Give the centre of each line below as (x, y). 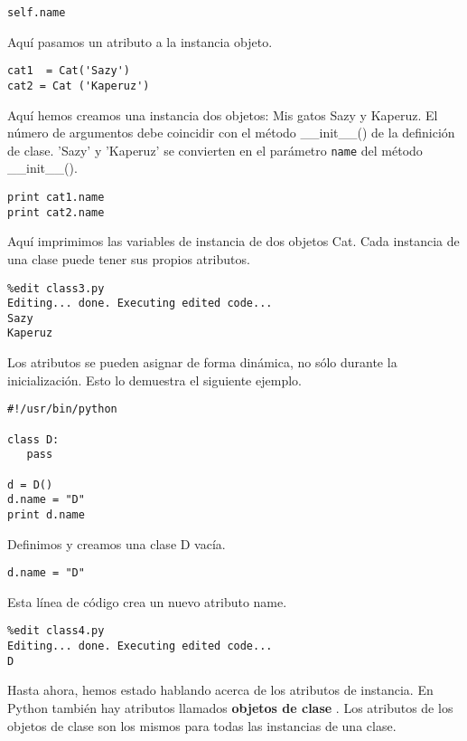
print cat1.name (56, 197)
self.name (37, 13)
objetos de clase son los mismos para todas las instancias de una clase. (202, 725)
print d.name (46, 514)
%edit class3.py (56, 288)
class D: (33, 439)
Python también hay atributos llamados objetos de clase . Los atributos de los (230, 707)
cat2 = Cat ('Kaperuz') (79, 85)
